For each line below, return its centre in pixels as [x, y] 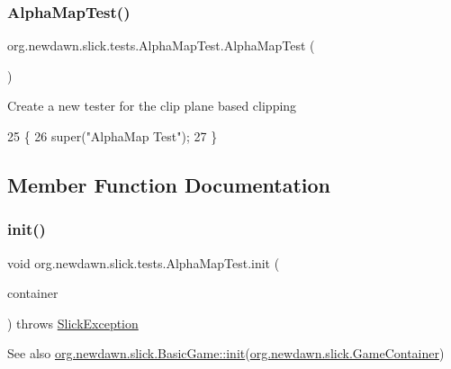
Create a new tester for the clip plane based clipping [152, 106]
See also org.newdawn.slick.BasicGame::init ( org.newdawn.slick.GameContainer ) [226, 353]
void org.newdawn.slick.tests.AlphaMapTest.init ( [144, 262]
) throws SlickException [73, 323]
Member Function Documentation [169, 184]
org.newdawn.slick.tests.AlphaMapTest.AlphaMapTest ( [161, 45]
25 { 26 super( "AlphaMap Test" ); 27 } [113, 136]
